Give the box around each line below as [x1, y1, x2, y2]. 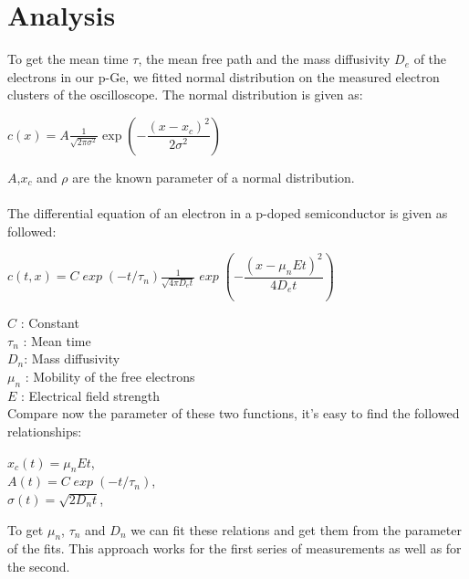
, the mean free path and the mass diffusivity [138, 49, 391, 68]
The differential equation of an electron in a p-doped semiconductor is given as [7, 204, 448, 223]
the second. [7, 556, 70, 575]
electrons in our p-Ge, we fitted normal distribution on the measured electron [7, 67, 440, 86]
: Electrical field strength [21, 385, 161, 405]
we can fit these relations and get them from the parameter [130, 520, 462, 539]
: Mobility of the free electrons [25, 367, 195, 385]
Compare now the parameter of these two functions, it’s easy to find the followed [7, 404, 460, 423]
